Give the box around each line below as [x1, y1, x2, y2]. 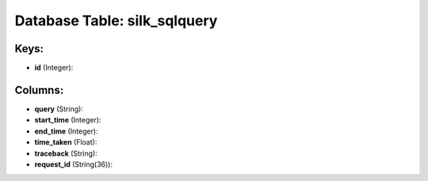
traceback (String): [34, 149, 98, 158]
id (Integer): [34, 63, 74, 73]
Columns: [14, 83, 64, 96]
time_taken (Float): [34, 138, 97, 147]
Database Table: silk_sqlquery [14, 12, 218, 29]
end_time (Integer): [34, 126, 98, 136]
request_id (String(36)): [34, 159, 113, 169]
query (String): [34, 104, 83, 114]
